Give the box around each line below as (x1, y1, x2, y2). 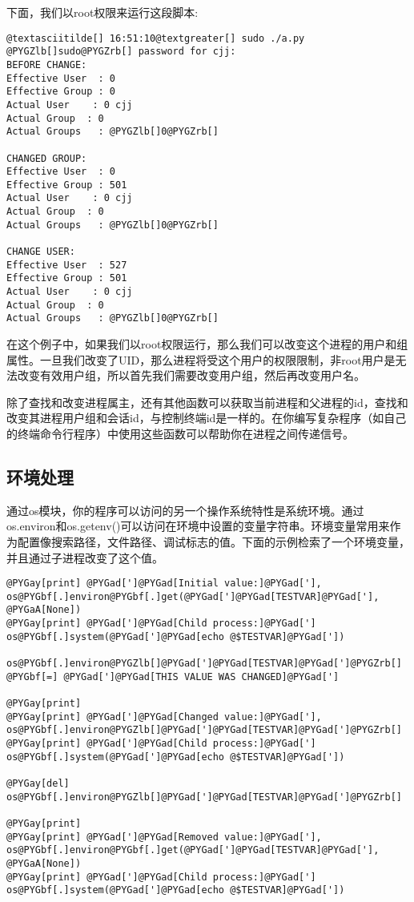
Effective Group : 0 (6, 86, 116, 98)
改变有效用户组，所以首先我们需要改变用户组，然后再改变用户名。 (17, 367, 365, 384)
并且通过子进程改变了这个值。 (6, 549, 163, 566)
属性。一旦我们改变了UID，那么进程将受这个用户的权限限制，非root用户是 (6, 351, 396, 368)
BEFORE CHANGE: (6, 58, 87, 70)
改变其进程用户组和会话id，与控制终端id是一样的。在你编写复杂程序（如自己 (6, 409, 407, 426)
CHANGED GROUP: (6, 152, 87, 164)
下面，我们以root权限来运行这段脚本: (6, 4, 199, 20)
